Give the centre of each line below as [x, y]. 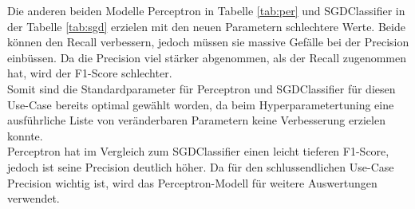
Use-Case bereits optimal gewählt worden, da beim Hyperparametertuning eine [201, 104]
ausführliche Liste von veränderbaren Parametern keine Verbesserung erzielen [196, 120]
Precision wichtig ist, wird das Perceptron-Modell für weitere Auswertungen [192, 182]
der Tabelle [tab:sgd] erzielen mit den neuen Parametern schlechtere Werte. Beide [206, 26]
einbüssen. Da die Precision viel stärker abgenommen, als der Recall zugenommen [207, 57]
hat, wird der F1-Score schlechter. [90, 73]
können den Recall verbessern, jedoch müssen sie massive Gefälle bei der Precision [208, 42]
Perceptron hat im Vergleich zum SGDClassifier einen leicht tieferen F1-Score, [198, 151]
